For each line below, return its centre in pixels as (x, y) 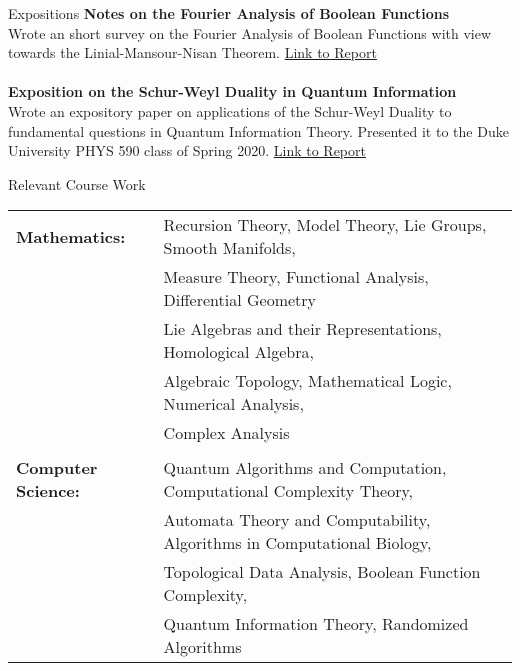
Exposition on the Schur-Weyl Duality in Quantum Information (232, 91)
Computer (57, 468)
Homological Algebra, (238, 352)
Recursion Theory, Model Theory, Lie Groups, (325, 225)
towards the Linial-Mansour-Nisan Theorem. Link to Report (192, 52)
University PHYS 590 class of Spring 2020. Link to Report (187, 150)
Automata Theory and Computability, (297, 520)
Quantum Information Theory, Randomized (316, 624)
